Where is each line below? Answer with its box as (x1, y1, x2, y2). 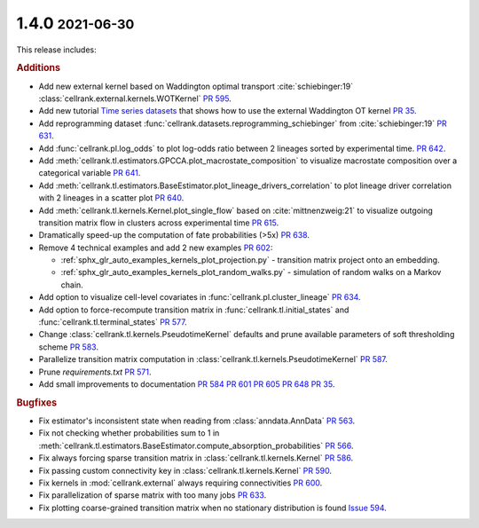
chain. (60, 280, 83, 290)
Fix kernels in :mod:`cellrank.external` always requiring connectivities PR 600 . (38, 477, 323, 488)
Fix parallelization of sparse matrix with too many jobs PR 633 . (38, 490, 267, 500)
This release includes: (16, 44, 97, 55)
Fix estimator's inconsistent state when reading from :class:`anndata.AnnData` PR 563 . (38, 415, 356, 426)
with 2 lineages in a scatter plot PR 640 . (38, 193, 185, 203)
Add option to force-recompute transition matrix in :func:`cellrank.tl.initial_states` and (38, 304, 349, 315)
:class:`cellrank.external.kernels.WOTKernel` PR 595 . (38, 93, 232, 104)
